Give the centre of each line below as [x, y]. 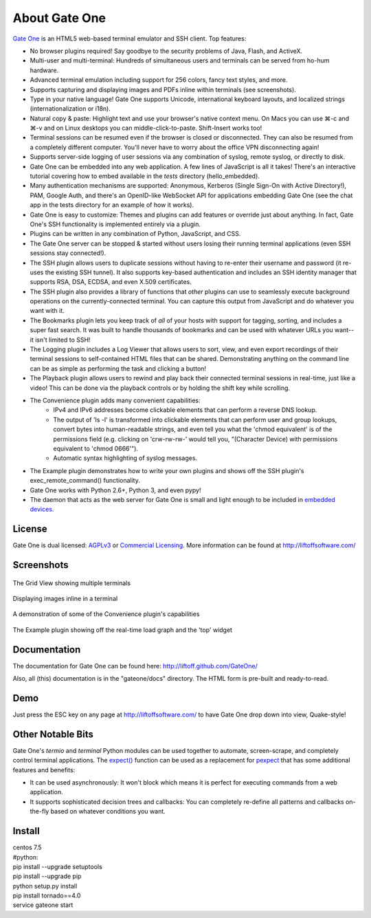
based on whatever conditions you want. [108, 811]
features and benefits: [44, 769]
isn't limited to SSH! [63, 340]
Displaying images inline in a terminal [65, 599]
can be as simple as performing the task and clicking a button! [118, 369]
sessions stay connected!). [68, 253]
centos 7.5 [27, 848]
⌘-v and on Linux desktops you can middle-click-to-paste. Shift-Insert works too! [146, 128]
